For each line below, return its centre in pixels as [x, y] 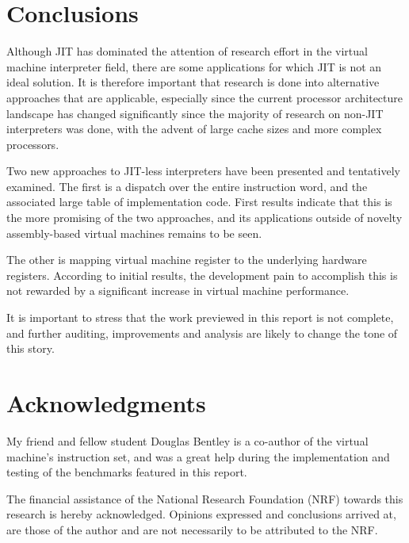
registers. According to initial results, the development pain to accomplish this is [202, 275]
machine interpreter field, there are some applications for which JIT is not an [194, 66]
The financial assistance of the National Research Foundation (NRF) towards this [205, 498]
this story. [31, 348]
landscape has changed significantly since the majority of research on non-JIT [195, 113]
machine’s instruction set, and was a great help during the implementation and [198, 456]
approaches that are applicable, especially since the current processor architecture [205, 97]
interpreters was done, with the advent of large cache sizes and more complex [194, 129]
